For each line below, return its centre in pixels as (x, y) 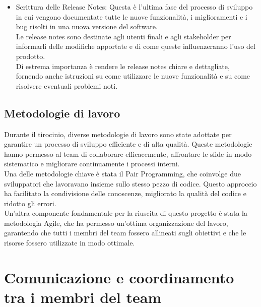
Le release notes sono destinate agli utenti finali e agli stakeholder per (123, 36)
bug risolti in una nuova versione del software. (87, 26)
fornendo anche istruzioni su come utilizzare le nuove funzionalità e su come (133, 76)
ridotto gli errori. (30, 203)
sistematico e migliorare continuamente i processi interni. (92, 164)
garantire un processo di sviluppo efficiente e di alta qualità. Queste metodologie (128, 144)
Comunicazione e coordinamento (119, 277)
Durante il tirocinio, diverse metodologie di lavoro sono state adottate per (118, 134)
